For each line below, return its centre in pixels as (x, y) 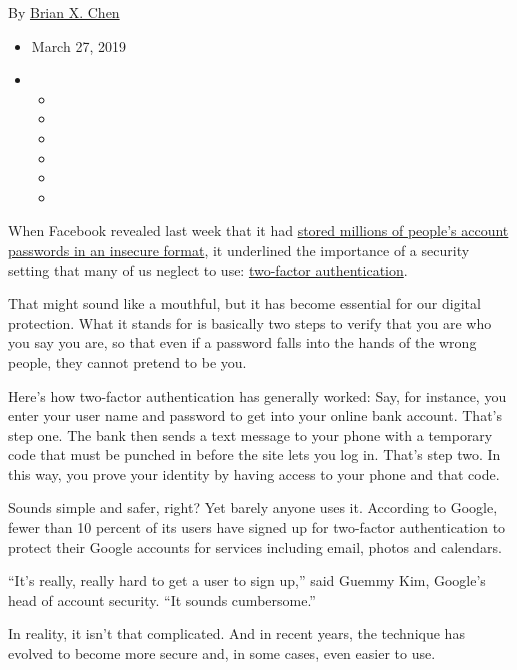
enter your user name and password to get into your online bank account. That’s (255, 415)
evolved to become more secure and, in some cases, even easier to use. (222, 653)
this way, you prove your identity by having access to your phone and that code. (254, 473)
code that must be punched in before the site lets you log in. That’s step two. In (254, 454)
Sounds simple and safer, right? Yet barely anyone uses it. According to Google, (253, 507)
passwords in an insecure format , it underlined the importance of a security (239, 249)
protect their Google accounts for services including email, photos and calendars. (255, 546)
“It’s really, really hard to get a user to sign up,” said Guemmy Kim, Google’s (247, 580)
